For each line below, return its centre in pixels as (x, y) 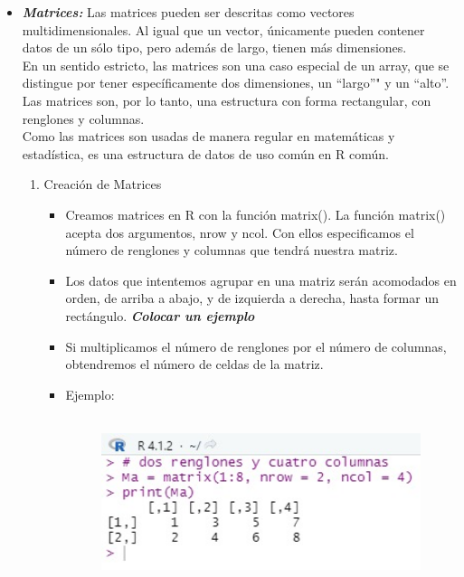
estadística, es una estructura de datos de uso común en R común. (205, 153)
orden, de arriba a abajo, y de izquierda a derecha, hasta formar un (252, 298)
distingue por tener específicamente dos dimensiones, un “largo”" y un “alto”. (236, 83)
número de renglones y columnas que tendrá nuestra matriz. (232, 250)
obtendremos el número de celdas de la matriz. (194, 364)
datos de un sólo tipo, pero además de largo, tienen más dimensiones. (214, 47)
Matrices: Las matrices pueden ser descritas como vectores (188, 12)
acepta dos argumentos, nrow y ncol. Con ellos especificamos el (240, 232)
